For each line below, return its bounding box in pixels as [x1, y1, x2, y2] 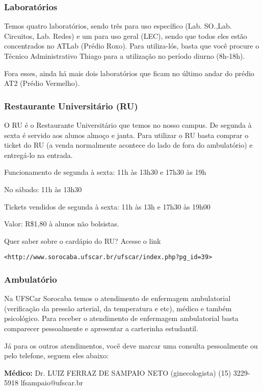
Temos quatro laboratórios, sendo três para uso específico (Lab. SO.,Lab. [4, 20, 232, 31]
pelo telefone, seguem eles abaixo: [4, 350, 109, 361]
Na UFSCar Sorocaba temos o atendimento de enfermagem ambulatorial [4, 293, 231, 304]
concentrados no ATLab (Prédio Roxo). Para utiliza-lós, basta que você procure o [4, 40, 259, 51]
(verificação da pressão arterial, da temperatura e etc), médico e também [4, 303, 232, 313]
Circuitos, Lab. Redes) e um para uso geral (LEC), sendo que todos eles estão [4, 30, 247, 41]
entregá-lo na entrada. [4, 149, 73, 160]
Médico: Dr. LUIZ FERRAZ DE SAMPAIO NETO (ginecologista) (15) [4, 367, 231, 378]
